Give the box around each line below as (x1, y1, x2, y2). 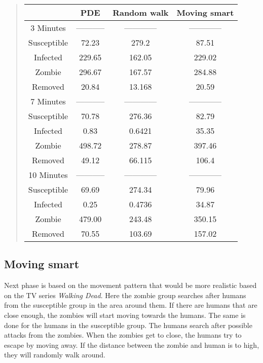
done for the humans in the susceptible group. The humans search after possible (4, 319, 252, 330)
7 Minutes (30, 95, 66, 107)
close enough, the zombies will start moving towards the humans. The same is (4, 309, 246, 320)
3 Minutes (30, 22, 66, 33)
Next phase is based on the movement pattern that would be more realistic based (4, 280, 257, 291)
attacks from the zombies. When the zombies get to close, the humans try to (4, 330, 242, 340)
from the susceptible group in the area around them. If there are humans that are (4, 300, 257, 310)
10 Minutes (28, 169, 68, 180)
